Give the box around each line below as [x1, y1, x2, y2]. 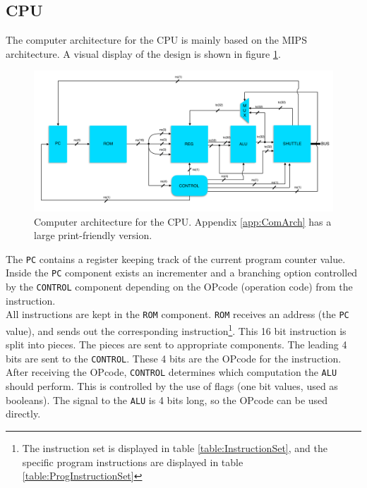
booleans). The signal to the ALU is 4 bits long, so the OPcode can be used [6, 392, 328, 407]
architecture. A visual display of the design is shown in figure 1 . [6, 46, 281, 61]
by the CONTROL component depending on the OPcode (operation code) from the [6, 279, 353, 294]
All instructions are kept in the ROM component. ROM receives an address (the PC [6, 307, 349, 322]
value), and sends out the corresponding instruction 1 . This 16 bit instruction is [6, 321, 347, 338]
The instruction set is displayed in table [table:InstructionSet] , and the [22, 440, 327, 455]
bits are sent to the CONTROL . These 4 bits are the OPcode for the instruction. [6, 350, 342, 365]
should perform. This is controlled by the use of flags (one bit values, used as [6, 379, 338, 394]
